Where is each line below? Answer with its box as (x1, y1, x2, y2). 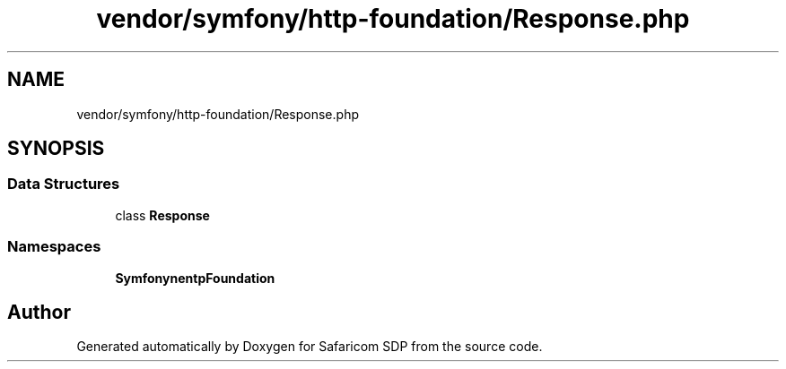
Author (7, 300, 71, 323)
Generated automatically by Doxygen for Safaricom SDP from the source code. (76, 339, 543, 355)
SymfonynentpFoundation (115, 270, 275, 286)
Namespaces (7, 237, 101, 256)
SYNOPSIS (7, 137, 105, 160)
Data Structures (7, 175, 120, 193)
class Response (115, 207, 210, 223)
